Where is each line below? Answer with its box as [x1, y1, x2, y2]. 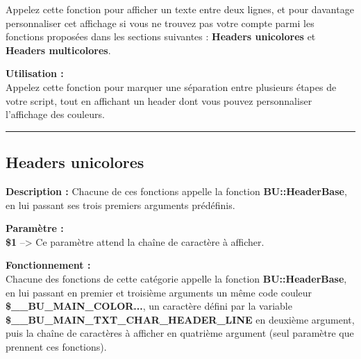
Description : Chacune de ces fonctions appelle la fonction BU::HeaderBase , [6, 183, 347, 198]
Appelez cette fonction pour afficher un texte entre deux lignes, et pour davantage [6, 2, 354, 16]
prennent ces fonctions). [6, 339, 107, 353]
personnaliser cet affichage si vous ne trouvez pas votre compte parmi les [6, 15, 314, 30]
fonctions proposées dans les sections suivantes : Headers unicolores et [6, 29, 316, 44]
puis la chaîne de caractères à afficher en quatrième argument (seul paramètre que [6, 326, 354, 340]
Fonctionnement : [6, 258, 91, 272]
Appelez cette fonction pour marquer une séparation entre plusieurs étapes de [6, 79, 337, 94]
